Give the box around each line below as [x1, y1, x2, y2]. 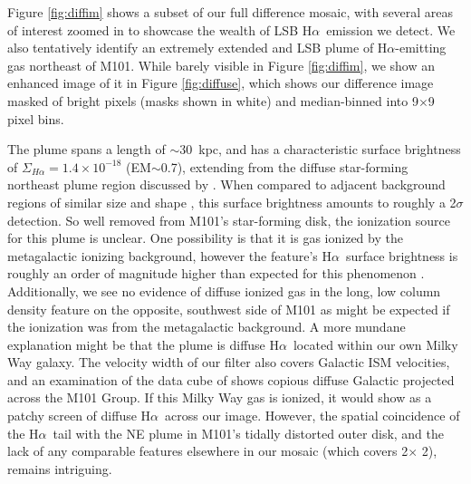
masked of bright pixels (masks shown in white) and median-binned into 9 [7, 91, 418, 110]
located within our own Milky [293, 334, 458, 353]
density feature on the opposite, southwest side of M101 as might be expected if [7, 299, 450, 318]
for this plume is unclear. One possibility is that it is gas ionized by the [7, 228, 403, 247]
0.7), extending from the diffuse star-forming [160, 157, 409, 176]
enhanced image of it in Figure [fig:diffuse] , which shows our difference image [7, 73, 434, 92]
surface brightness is [345, 246, 458, 265]
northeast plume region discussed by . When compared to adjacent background [7, 175, 446, 194]
